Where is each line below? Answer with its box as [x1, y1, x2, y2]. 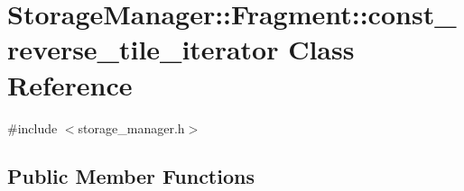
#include [7, 118, 58, 137]
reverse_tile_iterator [7, 31, 279, 68]
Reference [7, 66, 133, 103]
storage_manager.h [78, 118, 185, 137]
